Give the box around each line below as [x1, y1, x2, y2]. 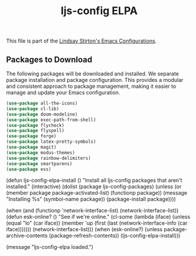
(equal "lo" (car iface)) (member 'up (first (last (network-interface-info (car [6, 219, 188, 227]
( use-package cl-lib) [6, 106, 60, 111]
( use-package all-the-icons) [6, 100, 78, 106]
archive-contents [6, 232, 48, 239]
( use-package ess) [6, 166, 51, 172]
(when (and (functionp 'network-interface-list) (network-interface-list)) [6, 207, 179, 214]
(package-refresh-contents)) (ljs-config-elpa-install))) [49, 232, 181, 239]
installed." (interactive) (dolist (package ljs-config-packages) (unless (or [6, 183, 182, 190]
